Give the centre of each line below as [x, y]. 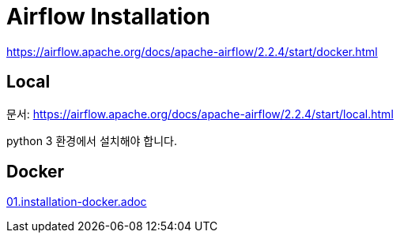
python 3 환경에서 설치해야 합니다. [92, 140]
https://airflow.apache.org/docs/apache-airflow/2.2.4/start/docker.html [192, 51]
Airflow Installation [108, 17]
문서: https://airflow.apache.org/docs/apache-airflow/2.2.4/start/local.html [200, 114]
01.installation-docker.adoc [77, 202]
